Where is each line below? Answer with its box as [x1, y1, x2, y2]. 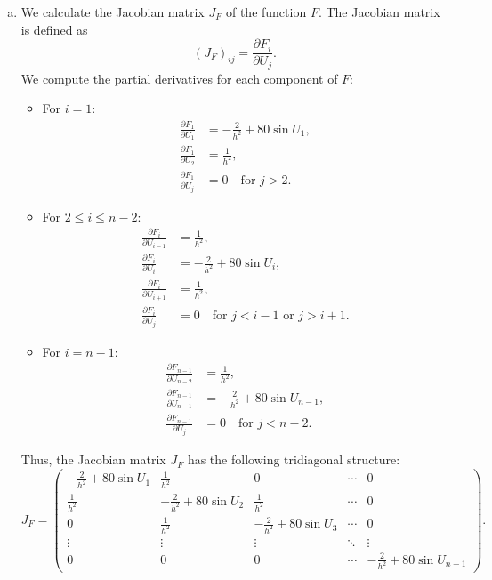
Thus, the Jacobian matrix [20, 450, 166, 469]
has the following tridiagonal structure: [187, 450, 400, 469]
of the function [225, 3, 307, 20]
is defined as [20, 20, 88, 38]
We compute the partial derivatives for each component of [20, 68, 338, 87]
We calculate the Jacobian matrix [20, 3, 205, 20]
